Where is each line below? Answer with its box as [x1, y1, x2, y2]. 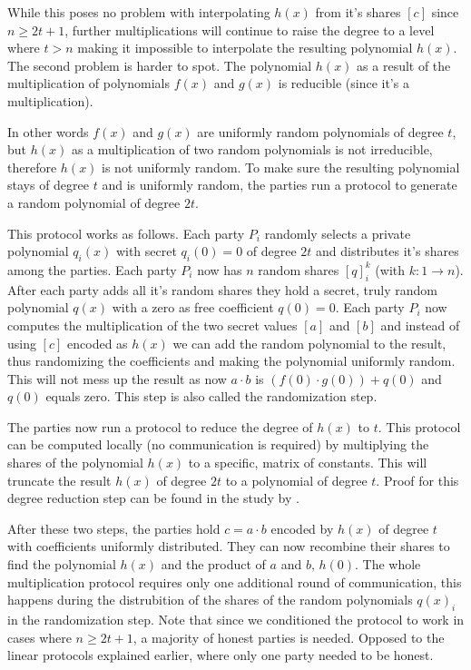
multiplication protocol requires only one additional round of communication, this [7, 572, 462, 591]
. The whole [355, 555, 421, 574]
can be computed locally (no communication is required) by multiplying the [7, 435, 429, 454]
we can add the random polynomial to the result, [172, 333, 446, 352]
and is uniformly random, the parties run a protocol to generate [102, 175, 457, 194]
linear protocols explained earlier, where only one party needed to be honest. [7, 645, 434, 665]
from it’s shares [315, 3, 401, 21]
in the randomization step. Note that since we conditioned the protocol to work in [7, 610, 465, 629]
